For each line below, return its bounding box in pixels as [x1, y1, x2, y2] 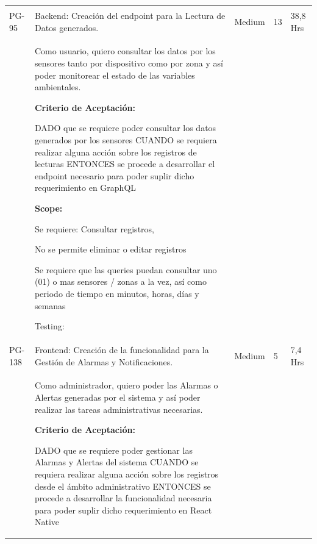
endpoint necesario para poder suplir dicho [34, 169, 194, 182]
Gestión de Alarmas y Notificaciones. [34, 355, 173, 368]
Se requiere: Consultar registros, [34, 222, 154, 235]
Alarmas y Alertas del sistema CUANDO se [34, 456, 199, 468]
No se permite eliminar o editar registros [34, 243, 187, 256]
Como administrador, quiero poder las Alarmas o [34, 379, 218, 392]
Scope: [34, 201, 63, 214]
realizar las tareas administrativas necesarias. [34, 403, 203, 415]
